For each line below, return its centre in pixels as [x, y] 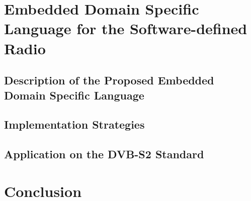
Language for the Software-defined [126, 28]
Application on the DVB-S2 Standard [104, 154]
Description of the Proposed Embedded [109, 80]
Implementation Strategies [74, 124]
